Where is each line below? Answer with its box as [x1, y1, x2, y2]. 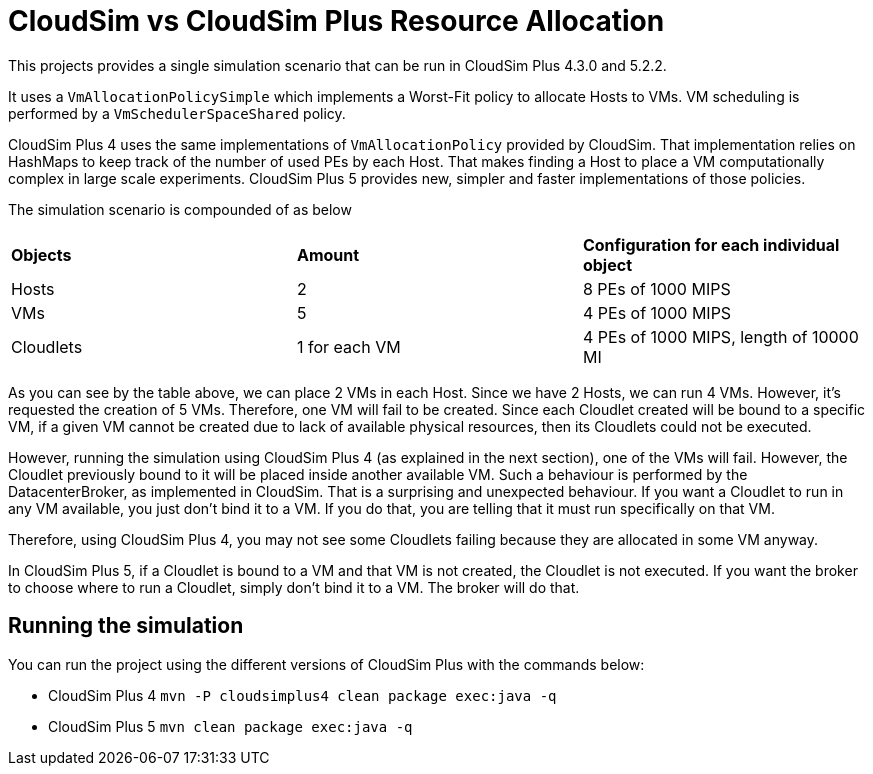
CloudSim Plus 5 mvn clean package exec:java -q [48, 717, 413, 735]
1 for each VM [296, 336, 401, 357]
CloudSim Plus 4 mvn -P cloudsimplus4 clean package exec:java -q [48, 686, 557, 704]
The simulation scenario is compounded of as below [8, 200, 352, 218]
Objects [11, 244, 72, 265]
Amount [296, 244, 360, 265]
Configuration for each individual [582, 234, 840, 255]
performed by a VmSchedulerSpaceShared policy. [8, 104, 346, 122]
